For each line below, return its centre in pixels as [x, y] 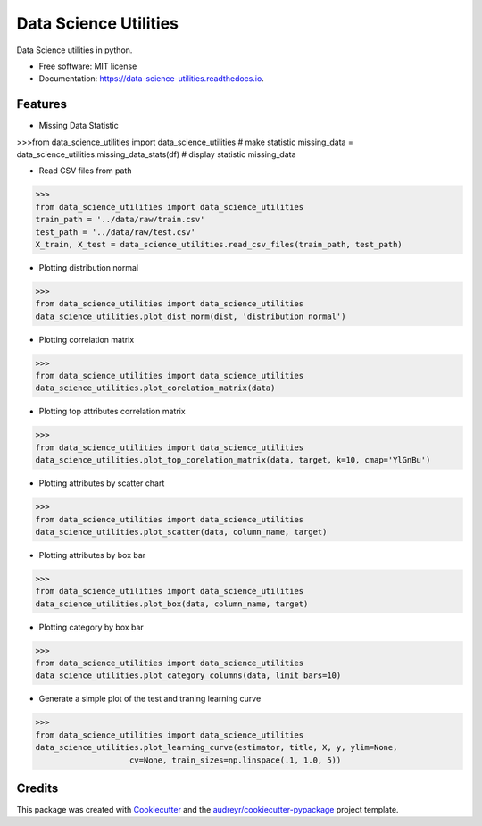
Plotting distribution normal [88, 267]
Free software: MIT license [88, 66]
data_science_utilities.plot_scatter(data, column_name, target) [181, 532]
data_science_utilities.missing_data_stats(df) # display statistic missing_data [156, 154]
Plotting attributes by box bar [92, 555]
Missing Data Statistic [79, 126]
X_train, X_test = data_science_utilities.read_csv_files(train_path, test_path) [219, 244]
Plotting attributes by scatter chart [102, 483]
